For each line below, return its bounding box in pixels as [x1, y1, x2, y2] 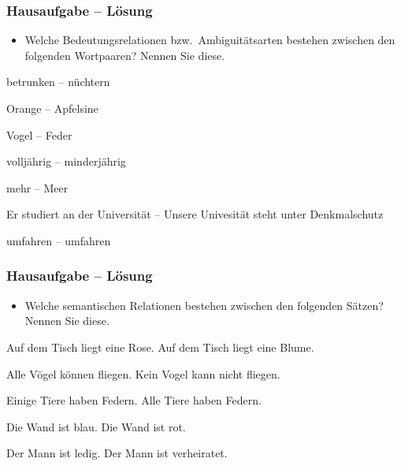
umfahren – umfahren [6, 232, 111, 248]
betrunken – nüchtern [6, 73, 110, 90]
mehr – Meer [6, 179, 69, 196]
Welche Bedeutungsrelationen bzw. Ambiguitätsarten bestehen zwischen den [24, 32, 395, 48]
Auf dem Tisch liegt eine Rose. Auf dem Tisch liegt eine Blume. [6, 338, 314, 355]
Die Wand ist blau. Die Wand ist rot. [6, 418, 186, 434]
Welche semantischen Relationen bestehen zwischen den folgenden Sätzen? [24, 296, 384, 313]
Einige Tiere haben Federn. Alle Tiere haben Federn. [6, 392, 262, 408]
